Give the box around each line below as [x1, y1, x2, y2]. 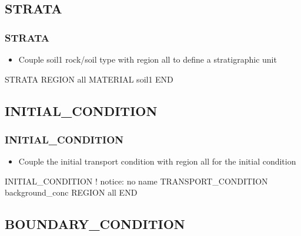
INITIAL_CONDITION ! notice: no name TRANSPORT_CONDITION [5, 175, 268, 187]
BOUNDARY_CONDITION [5, 215, 185, 233]
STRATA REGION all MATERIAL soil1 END [5, 73, 173, 85]
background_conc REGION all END [5, 186, 138, 199]
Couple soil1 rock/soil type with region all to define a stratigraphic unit [18, 53, 277, 65]
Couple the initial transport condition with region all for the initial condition [18, 155, 296, 167]
